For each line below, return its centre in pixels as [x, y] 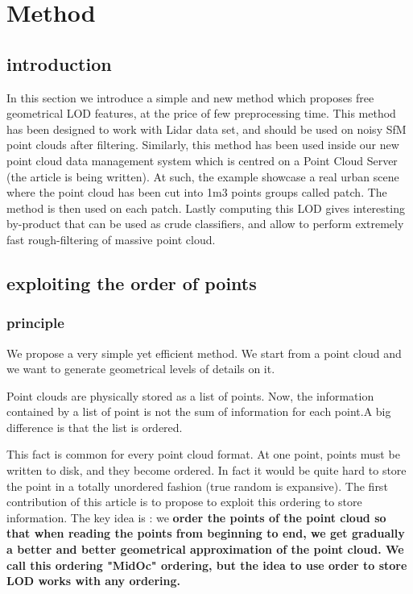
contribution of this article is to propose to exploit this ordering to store [184, 502]
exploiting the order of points [132, 282]
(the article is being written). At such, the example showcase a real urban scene [203, 176]
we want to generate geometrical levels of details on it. [141, 369]
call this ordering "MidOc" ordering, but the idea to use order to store [207, 565]
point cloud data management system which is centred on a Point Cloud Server [202, 160]
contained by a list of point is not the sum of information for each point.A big [199, 411]
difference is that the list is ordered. [95, 427]
